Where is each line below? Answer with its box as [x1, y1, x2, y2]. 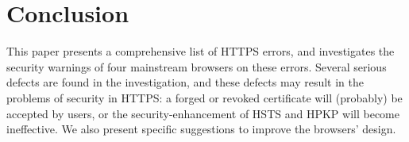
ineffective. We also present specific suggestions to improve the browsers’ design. [6, 121, 396, 137]
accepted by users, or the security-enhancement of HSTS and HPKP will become [6, 105, 399, 121]
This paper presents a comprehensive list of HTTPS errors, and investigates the [6, 43, 395, 59]
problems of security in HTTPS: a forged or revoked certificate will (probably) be [6, 89, 403, 106]
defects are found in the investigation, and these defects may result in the [6, 74, 365, 90]
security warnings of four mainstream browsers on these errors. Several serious [6, 58, 387, 75]
